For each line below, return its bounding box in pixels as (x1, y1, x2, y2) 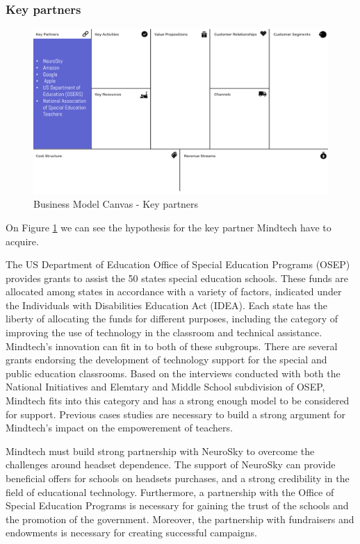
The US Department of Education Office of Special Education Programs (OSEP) (6, 257, 350, 272)
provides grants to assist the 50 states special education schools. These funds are (6, 270, 348, 285)
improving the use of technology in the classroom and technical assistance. (6, 325, 322, 340)
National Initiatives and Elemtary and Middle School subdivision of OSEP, (6, 379, 325, 394)
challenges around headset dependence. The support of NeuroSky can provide (6, 457, 336, 472)
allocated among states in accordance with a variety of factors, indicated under (6, 284, 342, 299)
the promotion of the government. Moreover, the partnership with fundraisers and (6, 511, 354, 526)
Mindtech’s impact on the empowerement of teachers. (6, 420, 233, 435)
